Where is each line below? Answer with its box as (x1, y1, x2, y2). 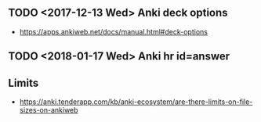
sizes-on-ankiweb (19, 106, 78, 115)
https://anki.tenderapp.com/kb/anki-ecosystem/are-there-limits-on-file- (19, 97, 253, 106)
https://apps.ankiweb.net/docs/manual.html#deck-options (19, 27, 208, 36)
